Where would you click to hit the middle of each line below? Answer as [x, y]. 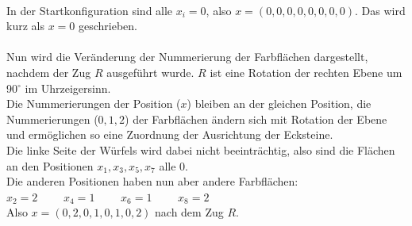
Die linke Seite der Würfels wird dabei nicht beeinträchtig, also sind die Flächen [201, 149]
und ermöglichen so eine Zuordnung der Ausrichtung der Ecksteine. [170, 134]
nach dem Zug [189, 212]
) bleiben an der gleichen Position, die [279, 103]
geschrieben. [108, 26]
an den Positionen [50, 165]
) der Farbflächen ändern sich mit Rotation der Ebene [256, 119]
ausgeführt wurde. [150, 72]
